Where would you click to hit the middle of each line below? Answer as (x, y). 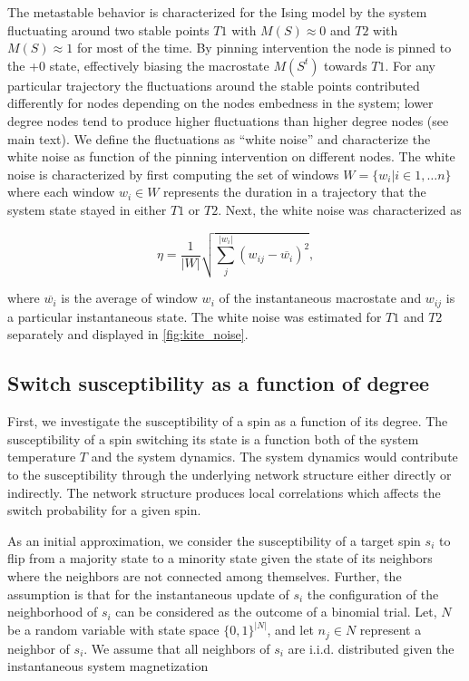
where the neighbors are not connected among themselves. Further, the (205, 575)
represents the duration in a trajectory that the (295, 192)
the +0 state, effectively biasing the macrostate (138, 65)
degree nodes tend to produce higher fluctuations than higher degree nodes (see (228, 120)
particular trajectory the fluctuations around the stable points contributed (214, 85)
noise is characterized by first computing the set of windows (173, 174)
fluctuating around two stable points (108, 29)
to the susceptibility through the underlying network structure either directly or (230, 474)
